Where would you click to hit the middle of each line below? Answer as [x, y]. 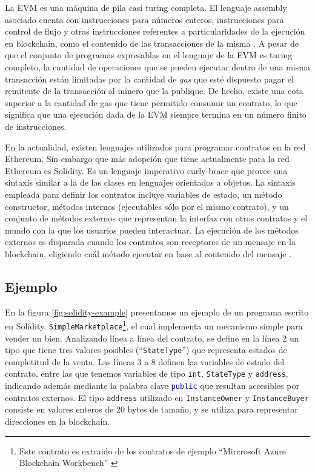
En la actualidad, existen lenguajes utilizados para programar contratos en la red [155, 147]
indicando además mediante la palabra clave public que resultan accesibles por [152, 386]
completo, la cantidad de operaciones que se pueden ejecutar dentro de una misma [157, 66]
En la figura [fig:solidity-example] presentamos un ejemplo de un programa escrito [157, 312]
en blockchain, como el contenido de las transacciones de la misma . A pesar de [152, 43]
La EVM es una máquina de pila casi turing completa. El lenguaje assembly [146, 7]
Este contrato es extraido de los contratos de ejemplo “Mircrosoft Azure [153, 450]
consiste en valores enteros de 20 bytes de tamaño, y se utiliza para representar [151, 409]
